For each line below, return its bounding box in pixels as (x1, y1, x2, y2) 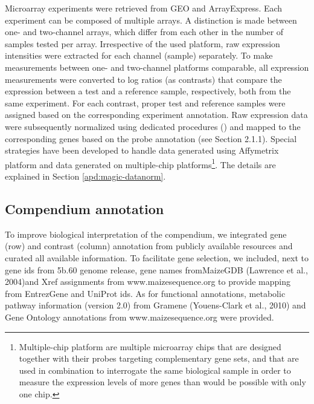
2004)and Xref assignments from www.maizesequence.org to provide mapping (5, 275, 290, 288)
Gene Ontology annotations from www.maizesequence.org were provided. (5, 310, 274, 323)
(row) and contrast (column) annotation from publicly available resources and (5, 239, 293, 252)
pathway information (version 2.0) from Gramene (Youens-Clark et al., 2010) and (5, 299, 306, 311)
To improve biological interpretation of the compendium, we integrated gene (5, 227, 287, 240)
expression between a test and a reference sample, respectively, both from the (5, 85, 291, 97)
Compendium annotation (5, 199, 164, 218)
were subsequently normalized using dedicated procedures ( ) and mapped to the (5, 120, 301, 132)
